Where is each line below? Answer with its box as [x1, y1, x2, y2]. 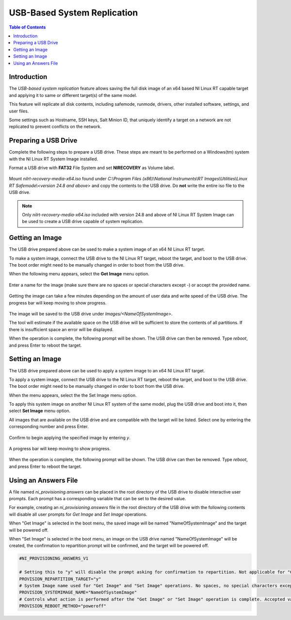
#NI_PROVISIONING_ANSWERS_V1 [19, 556, 89, 561]
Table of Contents [9, 24, 46, 30]
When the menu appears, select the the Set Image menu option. [9, 392, 137, 398]
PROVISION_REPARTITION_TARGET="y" [19, 576, 101, 582]
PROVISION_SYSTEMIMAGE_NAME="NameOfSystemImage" [19, 589, 137, 595]
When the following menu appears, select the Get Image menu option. [9, 271, 150, 277]
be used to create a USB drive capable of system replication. [22, 219, 144, 224]
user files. [9, 108, 29, 114]
